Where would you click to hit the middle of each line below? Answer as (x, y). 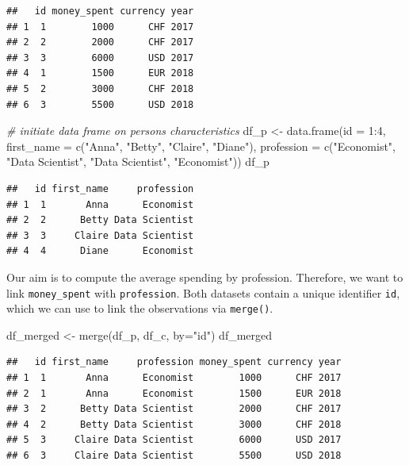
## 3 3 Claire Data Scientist (100, 235)
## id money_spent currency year (100, 11)
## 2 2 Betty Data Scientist (100, 220)
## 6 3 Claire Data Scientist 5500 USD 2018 (174, 455)
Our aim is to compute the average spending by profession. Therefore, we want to (205, 277)
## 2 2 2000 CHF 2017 (100, 42)
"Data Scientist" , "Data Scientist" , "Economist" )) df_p (138, 161)
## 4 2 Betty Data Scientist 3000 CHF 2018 (174, 424)
